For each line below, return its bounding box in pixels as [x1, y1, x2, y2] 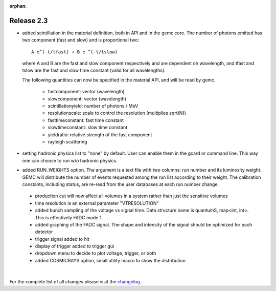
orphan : [9, 3, 27, 9]
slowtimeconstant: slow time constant [48, 124, 128, 131]
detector [35, 228, 53, 235]
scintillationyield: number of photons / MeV [48, 103, 139, 109]
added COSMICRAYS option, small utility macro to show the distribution [35, 257, 186, 263]
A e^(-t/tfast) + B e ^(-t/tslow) [31, 49, 118, 55]
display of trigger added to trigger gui [35, 243, 114, 250]
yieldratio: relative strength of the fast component [48, 131, 152, 138]
